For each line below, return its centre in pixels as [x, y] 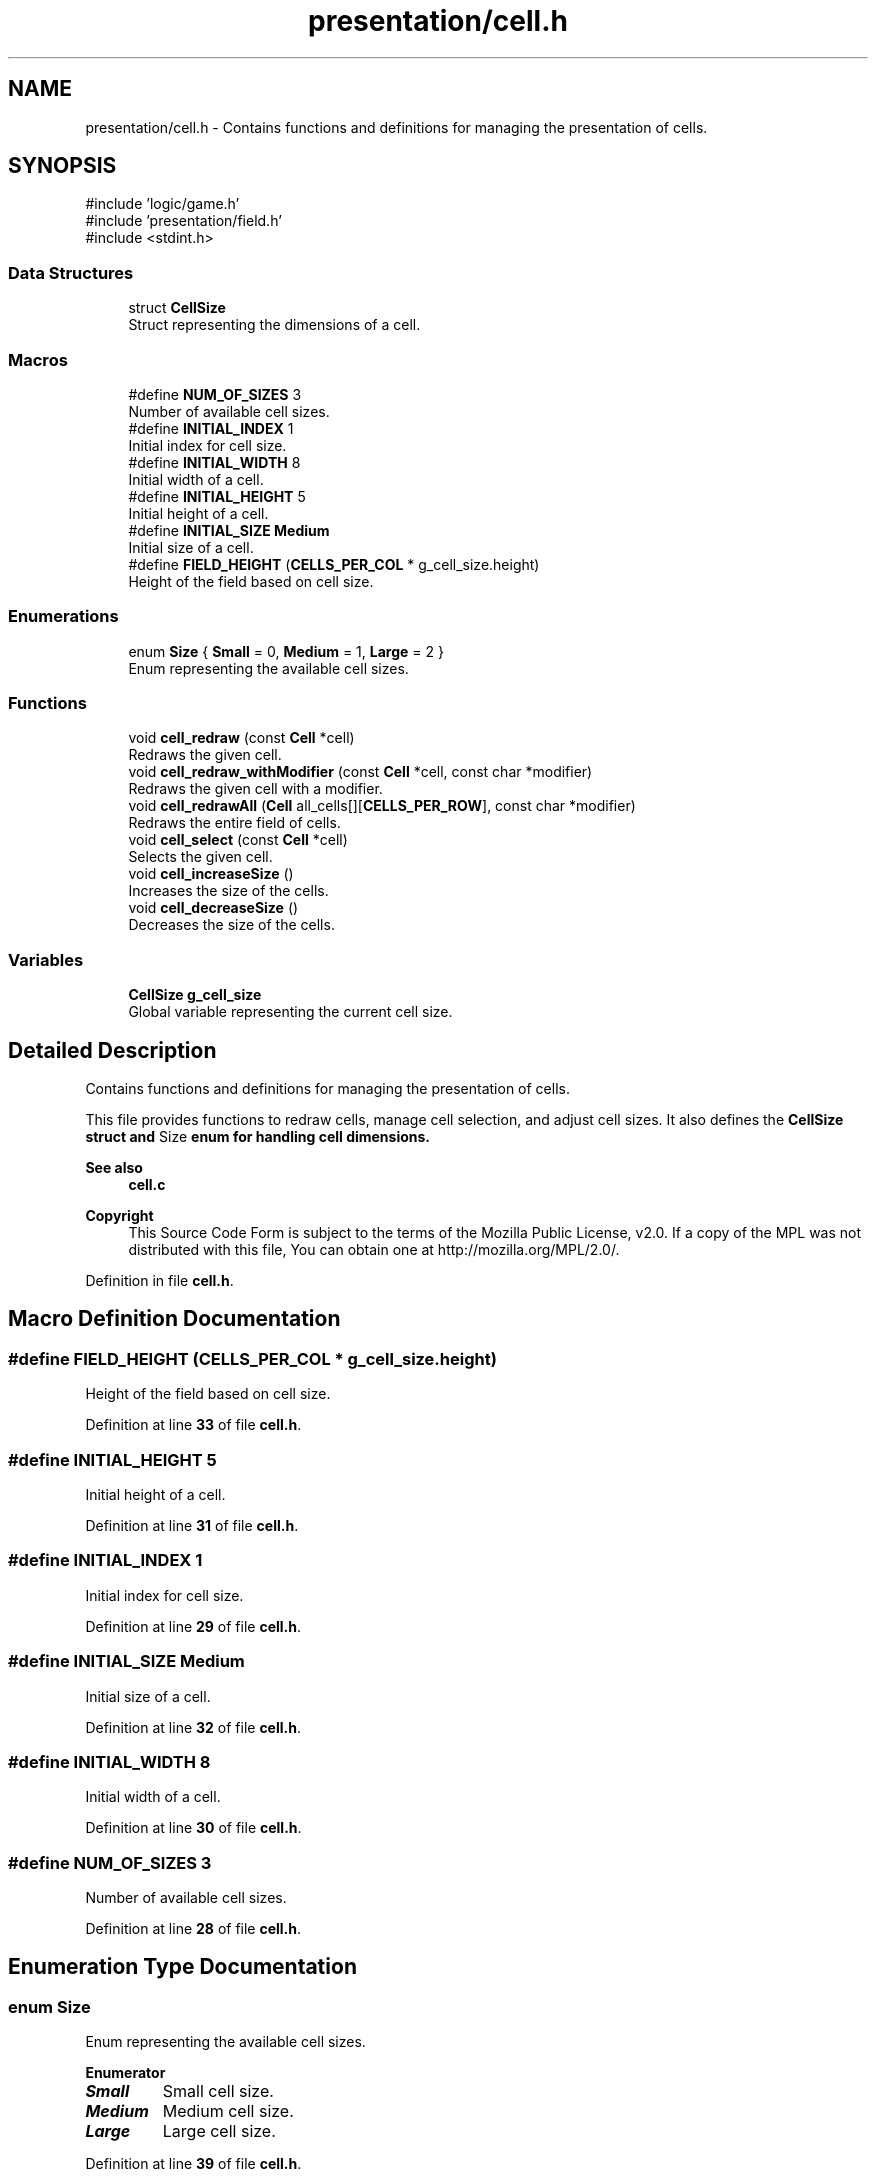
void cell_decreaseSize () [213, 908]
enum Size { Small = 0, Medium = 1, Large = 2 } [286, 651]
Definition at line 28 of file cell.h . [193, 1928]
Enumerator [125, 2073]
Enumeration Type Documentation [182, 1967]
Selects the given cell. [200, 857]
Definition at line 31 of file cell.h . [192, 1525]
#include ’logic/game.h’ [162, 204]
